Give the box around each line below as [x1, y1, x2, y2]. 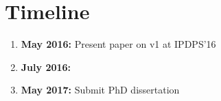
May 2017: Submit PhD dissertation [21, 83, 180, 97]
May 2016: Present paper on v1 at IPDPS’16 [21, 37, 216, 51]
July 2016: [21, 59, 71, 74]
